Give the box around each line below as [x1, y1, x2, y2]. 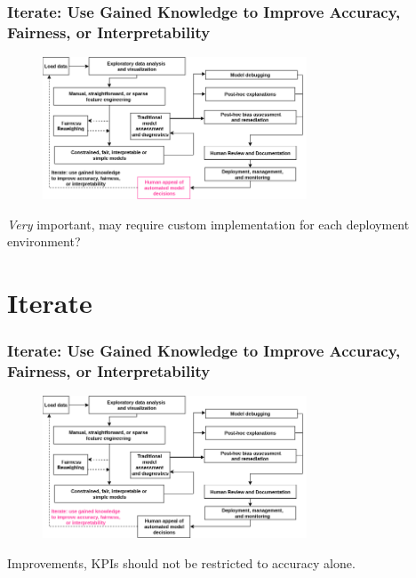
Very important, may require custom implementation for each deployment [7, 214, 410, 233]
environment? [7, 232, 81, 251]
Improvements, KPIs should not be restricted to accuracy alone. [7, 554, 356, 573]
